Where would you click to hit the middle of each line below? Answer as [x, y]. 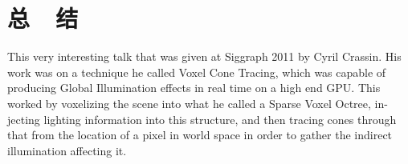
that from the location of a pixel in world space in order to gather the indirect [200, 135]
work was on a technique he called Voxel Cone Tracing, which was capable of [197, 72]
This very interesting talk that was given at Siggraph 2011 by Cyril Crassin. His [204, 56]
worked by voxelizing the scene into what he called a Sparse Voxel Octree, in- [198, 103]
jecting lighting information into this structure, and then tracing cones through [202, 119]
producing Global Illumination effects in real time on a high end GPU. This [194, 88]
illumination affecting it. [67, 150]
